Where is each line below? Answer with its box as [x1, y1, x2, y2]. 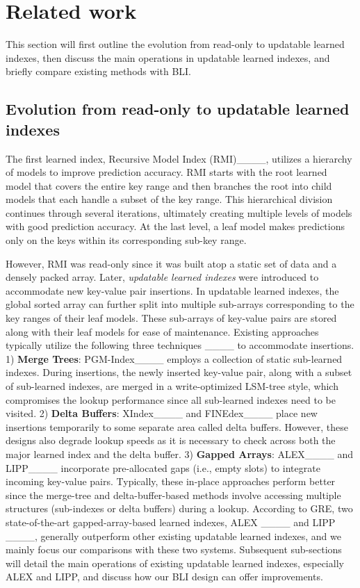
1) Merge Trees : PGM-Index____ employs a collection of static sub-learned [6, 351, 343, 366]
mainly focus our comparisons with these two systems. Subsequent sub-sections [6, 542, 342, 557]
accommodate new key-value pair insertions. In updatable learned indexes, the [6, 283, 339, 297]
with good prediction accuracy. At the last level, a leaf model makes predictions [6, 219, 345, 234]
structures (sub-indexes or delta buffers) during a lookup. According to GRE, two [6, 501, 353, 516]
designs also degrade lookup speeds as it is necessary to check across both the [6, 433, 336, 448]
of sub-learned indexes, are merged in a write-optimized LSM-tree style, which [6, 379, 338, 393]
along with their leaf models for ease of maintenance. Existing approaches [6, 324, 319, 338]
